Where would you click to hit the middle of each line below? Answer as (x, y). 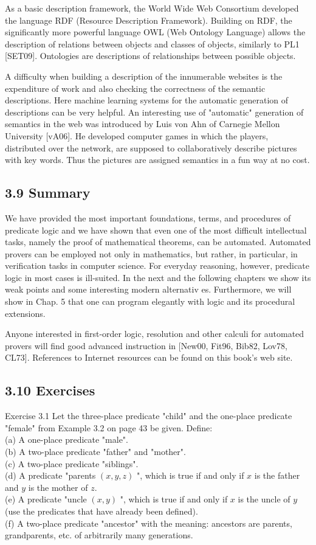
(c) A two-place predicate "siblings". (72, 463)
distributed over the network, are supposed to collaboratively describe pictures (151, 148)
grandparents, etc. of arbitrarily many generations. (99, 535)
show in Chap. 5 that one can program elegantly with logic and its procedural (150, 301)
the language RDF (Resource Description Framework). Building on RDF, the (149, 20)
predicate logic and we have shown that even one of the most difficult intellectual (156, 230)
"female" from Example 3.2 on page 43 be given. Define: (109, 427)
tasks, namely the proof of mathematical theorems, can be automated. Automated (158, 242)
